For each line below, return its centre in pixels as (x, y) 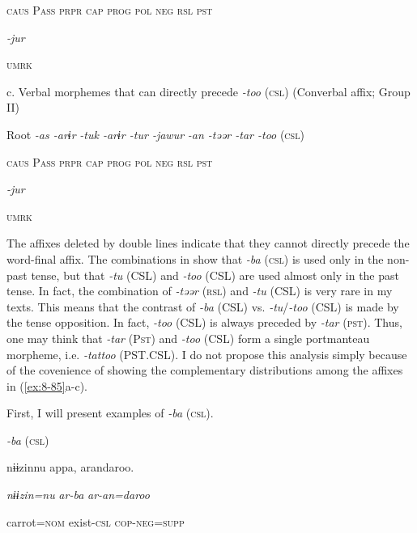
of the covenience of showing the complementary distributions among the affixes (205, 370)
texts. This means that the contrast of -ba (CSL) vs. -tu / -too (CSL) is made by (203, 306)
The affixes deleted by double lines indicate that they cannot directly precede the (208, 243)
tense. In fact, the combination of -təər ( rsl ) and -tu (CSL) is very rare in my (200, 291)
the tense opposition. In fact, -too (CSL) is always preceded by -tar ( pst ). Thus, (204, 322)
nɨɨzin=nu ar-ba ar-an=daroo (78, 495)
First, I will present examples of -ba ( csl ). (110, 413)
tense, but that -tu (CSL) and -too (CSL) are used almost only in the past (215, 275)
